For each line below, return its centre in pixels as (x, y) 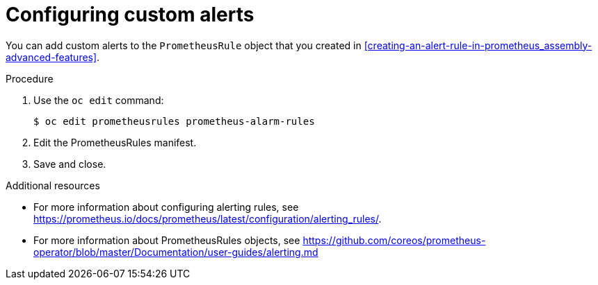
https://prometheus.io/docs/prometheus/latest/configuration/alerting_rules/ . (208, 218)
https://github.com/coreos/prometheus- (394, 240)
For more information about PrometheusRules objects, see (167, 240)
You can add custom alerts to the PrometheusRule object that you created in (184, 45)
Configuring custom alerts (130, 15)
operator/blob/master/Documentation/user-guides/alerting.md (176, 252)
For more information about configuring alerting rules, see (166, 207)
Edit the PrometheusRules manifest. (115, 142)
